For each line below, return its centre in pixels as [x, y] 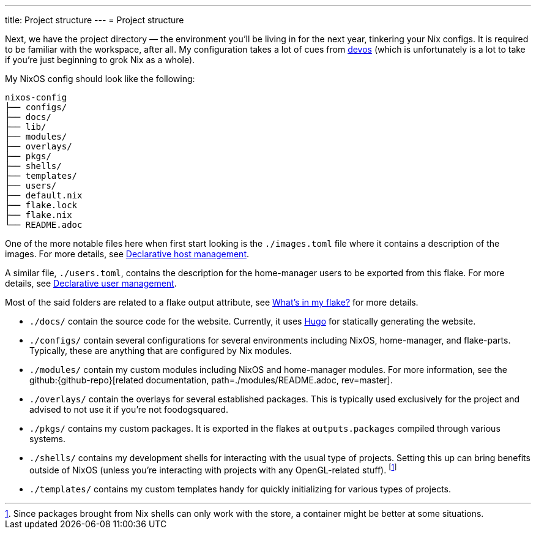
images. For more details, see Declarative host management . [127, 254]
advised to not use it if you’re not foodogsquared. [129, 409]
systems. [47, 439]
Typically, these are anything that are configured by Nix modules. [161, 351]
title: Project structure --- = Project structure [95, 20]
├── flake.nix [39, 215]
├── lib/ [26, 127]
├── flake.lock [41, 205]
